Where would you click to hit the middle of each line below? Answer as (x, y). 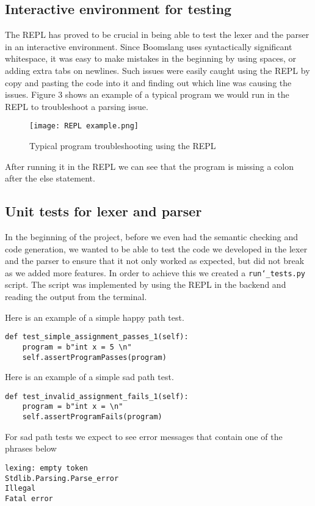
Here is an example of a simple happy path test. (95, 317)
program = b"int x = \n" (73, 407)
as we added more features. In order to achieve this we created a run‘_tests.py (155, 272)
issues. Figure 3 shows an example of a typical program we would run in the (147, 94)
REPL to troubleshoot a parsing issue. (77, 106)
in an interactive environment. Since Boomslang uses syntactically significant (149, 46)
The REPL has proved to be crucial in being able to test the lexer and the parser (157, 35)
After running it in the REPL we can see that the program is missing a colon (149, 166)
